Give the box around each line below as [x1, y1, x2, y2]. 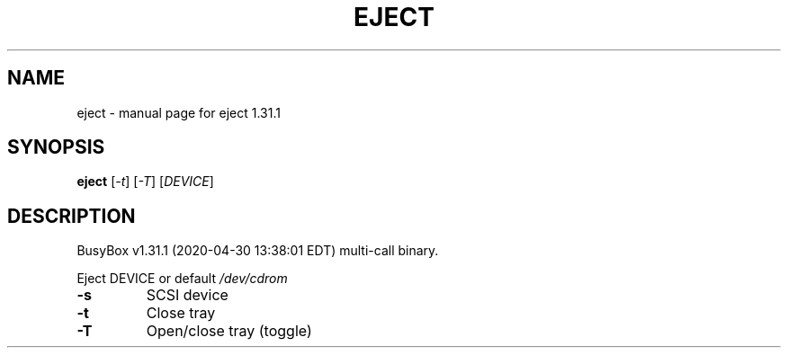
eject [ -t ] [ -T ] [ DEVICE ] [76, 173, 214, 190]
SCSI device [146, 286, 228, 305]
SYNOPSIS [7, 136, 105, 159]
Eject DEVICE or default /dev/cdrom [76, 271, 288, 287]
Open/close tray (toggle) [146, 322, 312, 341]
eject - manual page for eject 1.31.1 [76, 104, 281, 120]
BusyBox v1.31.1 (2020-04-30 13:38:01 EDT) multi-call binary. [76, 243, 439, 259]
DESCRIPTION [7, 204, 136, 227]
